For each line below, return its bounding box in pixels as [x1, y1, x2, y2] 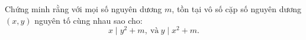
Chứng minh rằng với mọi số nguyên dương [5, 3, 162, 14]
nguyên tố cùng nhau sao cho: [34, 14, 143, 26]
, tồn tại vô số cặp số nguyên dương [172, 3, 302, 14]
